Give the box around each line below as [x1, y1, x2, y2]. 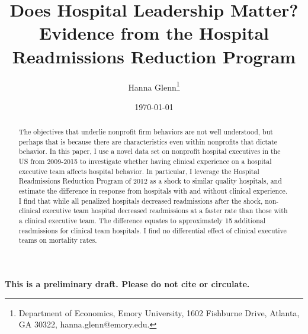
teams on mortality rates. [18, 235, 97, 245]
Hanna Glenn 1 [128, 79, 180, 93]
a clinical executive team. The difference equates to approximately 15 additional [18, 216, 266, 226]
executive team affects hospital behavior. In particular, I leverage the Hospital [18, 166, 259, 176]
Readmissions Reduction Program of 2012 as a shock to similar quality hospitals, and [18, 176, 282, 186]
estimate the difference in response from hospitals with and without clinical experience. [18, 186, 288, 196]
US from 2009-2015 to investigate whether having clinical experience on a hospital [18, 156, 272, 166]
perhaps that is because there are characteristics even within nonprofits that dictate [18, 136, 278, 146]
